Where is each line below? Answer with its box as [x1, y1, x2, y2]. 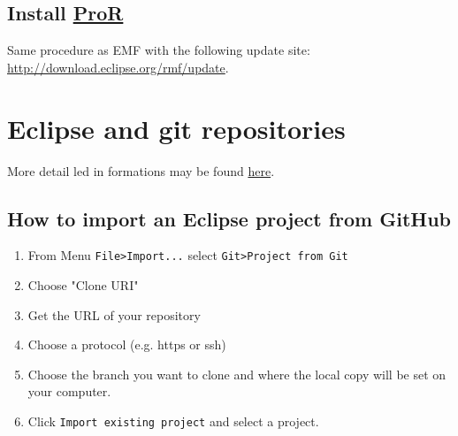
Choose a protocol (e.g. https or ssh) [27, 335, 226, 354]
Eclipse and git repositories [7, 110, 346, 146]
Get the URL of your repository [27, 305, 201, 324]
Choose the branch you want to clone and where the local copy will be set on [27, 364, 447, 383]
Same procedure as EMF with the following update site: [7, 41, 310, 59]
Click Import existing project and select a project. [27, 411, 319, 430]
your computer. [27, 382, 111, 401]
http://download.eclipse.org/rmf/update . [7, 57, 229, 76]
